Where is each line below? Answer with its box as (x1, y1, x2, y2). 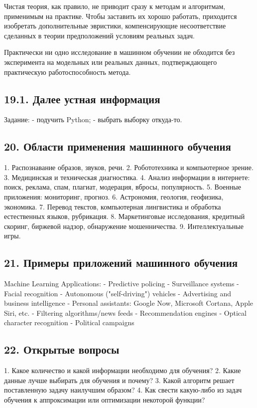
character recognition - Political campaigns (4, 317, 134, 328)
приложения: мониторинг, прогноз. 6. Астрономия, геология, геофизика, (4, 191, 224, 202)
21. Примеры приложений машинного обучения (4, 255, 238, 270)
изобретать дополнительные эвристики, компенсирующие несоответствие (4, 20, 226, 31)
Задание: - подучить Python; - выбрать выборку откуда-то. (4, 114, 182, 125)
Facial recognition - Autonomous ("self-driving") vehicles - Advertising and (4, 288, 231, 298)
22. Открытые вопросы (4, 342, 120, 357)
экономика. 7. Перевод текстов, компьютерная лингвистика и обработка (4, 201, 221, 211)
